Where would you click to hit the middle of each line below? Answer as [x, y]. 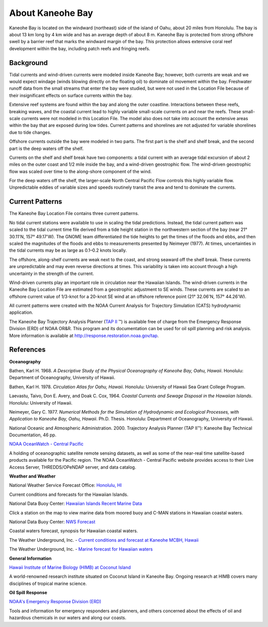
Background [29, 63]
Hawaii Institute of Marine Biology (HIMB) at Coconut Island [70, 567]
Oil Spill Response [28, 593]
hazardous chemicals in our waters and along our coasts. [68, 618]
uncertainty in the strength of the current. [52, 274]
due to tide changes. [30, 132]
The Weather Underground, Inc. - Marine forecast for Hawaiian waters [81, 549]
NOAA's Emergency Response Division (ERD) [55, 602]
